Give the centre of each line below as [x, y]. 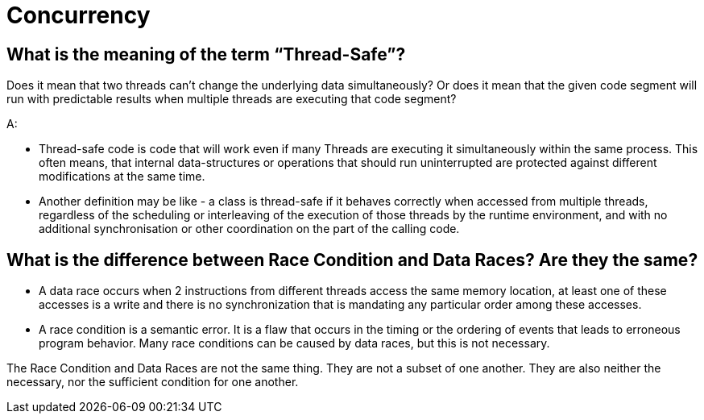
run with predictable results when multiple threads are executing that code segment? [232, 99]
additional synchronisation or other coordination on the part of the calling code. [249, 229]
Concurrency [79, 15]
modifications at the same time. [122, 177]
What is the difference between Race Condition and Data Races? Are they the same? [352, 260]
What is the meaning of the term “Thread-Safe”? [206, 54]
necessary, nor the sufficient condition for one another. [153, 382]
